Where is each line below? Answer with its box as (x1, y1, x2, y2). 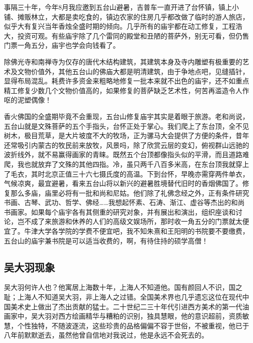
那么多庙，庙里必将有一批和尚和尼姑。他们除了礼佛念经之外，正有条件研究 (10, 187, 249, 198)
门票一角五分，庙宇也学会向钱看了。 (4, 40, 120, 50)
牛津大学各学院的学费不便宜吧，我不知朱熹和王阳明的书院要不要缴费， (24, 226, 249, 236)
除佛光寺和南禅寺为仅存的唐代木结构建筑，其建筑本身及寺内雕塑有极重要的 (4, 56, 242, 66)
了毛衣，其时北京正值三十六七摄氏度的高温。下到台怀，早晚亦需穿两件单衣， (4, 168, 249, 179)
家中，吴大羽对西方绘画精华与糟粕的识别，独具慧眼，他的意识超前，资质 (10, 311, 242, 321)
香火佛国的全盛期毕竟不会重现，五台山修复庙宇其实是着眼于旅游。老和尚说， (4, 111, 249, 121)
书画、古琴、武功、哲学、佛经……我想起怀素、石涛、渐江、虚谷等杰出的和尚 (4, 197, 245, 207)
